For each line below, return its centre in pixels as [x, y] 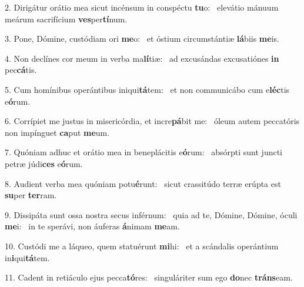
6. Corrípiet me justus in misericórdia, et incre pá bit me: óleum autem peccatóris [152, 121]
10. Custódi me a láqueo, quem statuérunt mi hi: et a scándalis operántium [142, 246]
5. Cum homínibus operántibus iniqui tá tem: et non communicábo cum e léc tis [147, 89]
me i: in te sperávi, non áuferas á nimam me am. [92, 226]
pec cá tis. [21, 70]
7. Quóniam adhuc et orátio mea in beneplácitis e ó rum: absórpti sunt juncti [143, 152]
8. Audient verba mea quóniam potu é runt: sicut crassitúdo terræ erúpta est [143, 183]
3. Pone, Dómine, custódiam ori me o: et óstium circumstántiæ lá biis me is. [142, 39]
